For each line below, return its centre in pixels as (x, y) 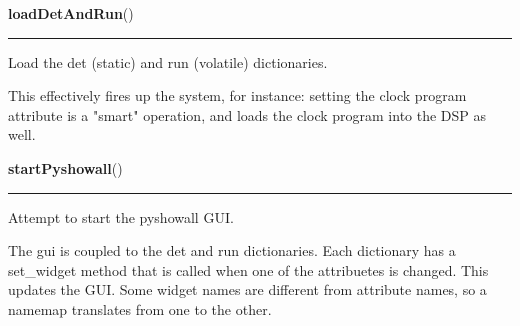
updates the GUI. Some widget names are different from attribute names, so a (247, 289)
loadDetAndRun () (71, 13)
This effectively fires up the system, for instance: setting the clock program (237, 95)
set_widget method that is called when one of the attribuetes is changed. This (248, 269)
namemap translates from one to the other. (140, 308)
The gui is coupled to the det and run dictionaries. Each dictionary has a (232, 250)
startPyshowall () (65, 167)
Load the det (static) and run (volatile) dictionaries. (168, 61)
